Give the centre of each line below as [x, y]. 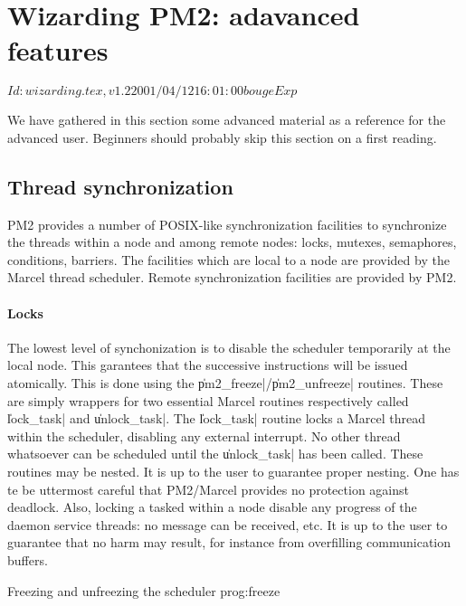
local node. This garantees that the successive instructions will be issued [208, 365]
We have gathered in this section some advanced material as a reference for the [227, 120]
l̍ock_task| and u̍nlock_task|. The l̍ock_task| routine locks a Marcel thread [217, 418]
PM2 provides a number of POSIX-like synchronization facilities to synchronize [227, 224]
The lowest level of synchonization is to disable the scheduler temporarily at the [229, 347]
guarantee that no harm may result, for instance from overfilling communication [229, 542]
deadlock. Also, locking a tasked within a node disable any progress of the [212, 507]
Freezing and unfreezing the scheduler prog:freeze [144, 590]
